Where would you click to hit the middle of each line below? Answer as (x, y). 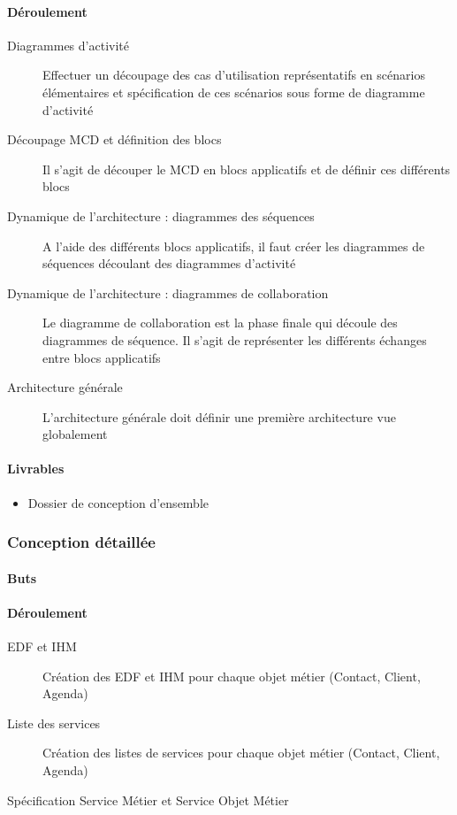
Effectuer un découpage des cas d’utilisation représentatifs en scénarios (234, 75)
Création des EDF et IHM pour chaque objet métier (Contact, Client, (232, 676)
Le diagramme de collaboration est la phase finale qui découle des (220, 323)
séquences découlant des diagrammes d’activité (169, 263)
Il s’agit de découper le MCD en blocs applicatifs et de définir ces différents (247, 169)
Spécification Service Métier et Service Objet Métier (148, 800)
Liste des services (54, 723)
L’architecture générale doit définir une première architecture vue (219, 416)
